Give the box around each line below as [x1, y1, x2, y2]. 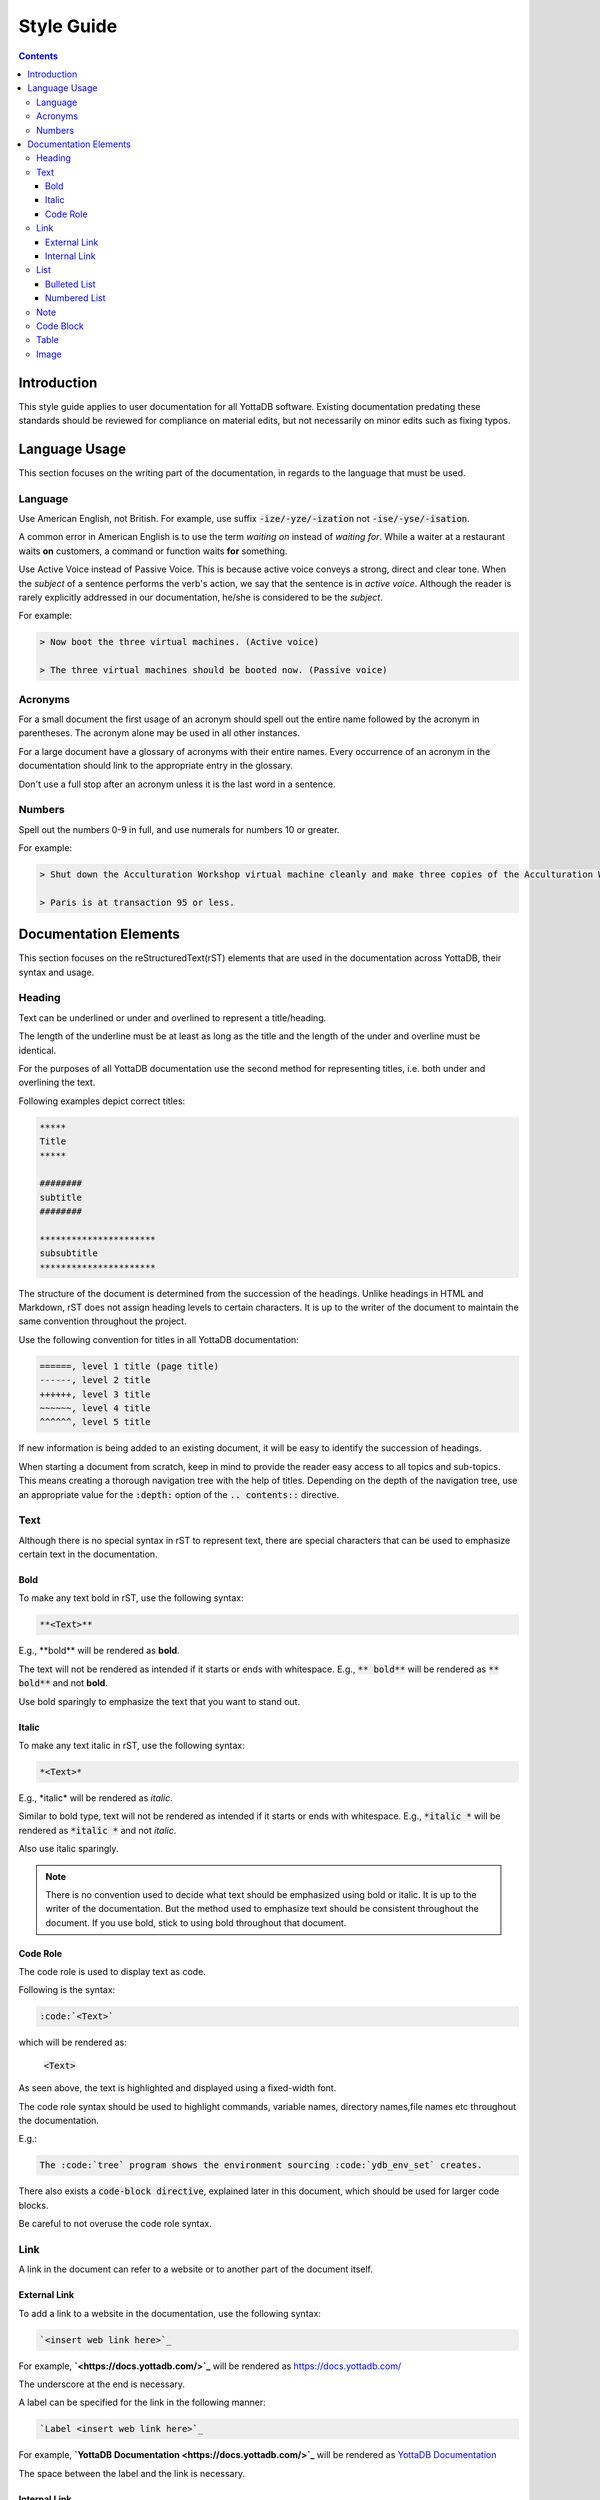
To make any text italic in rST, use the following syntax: [18, 1739, 245, 1751]
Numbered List [45, 292, 106, 304]
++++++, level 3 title [39, 1388, 151, 1400]
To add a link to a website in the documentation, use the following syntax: [18, 2307, 322, 2319]
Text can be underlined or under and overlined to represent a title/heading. [18, 1011, 327, 1024]
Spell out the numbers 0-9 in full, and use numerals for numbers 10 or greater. [18, 823, 340, 835]
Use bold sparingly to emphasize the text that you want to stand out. [18, 1695, 300, 1707]
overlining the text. [18, 1076, 96, 1089]
